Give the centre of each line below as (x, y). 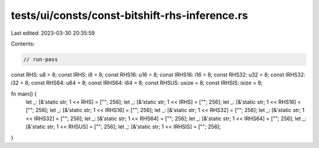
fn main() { (24, 94)
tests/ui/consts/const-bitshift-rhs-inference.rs (129, 15)
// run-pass (41, 59)
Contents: (23, 44)
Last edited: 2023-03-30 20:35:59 (53, 33)
